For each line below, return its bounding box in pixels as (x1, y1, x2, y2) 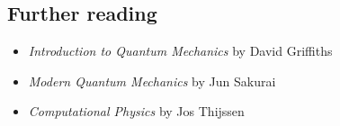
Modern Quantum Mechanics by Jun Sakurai (28, 71, 276, 90)
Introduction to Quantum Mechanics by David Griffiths (28, 41, 333, 60)
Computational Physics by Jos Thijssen (28, 102, 245, 121)
